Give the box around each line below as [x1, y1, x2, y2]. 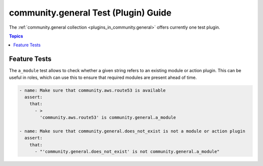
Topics [9, 33, 23, 39]
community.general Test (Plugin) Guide [9, 7, 171, 18]
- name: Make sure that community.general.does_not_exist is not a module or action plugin [19, 128, 245, 134]
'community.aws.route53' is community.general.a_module [39, 115, 176, 120]
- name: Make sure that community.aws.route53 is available [19, 88, 166, 93]
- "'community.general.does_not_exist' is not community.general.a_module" [35, 149, 220, 154]
